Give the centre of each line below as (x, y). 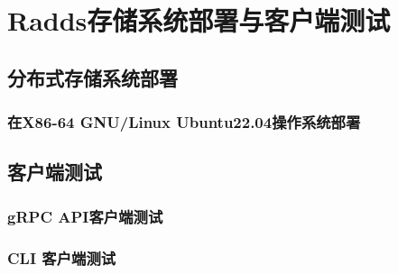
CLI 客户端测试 (62, 257)
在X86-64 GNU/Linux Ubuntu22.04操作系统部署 (184, 122)
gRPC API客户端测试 (85, 216)
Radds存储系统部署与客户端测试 (199, 20)
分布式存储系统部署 (93, 77)
